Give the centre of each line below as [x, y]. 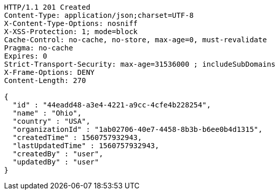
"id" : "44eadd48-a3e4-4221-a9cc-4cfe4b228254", [112, 105]
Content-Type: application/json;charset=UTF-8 [99, 15]
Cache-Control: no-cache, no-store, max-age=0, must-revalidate [136, 40]
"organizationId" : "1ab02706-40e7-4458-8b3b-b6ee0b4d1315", [137, 129]
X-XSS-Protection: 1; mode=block [71, 32]
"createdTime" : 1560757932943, [77, 137]
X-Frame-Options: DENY [50, 72]
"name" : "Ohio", [47, 113]
